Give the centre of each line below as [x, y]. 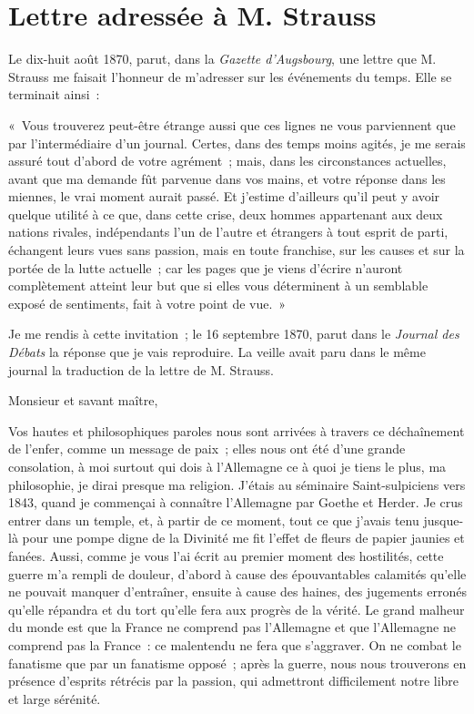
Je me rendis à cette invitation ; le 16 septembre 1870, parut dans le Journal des [234, 334]
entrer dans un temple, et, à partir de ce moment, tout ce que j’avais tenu [214, 520]
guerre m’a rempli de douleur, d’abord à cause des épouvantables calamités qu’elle [237, 573]
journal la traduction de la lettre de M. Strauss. [141, 369]
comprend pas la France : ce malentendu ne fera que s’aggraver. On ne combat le [235, 644]
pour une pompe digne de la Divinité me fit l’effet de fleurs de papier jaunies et [243, 538]
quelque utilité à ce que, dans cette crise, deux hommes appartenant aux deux [226, 214]
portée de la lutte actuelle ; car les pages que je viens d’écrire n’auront [206, 267]
